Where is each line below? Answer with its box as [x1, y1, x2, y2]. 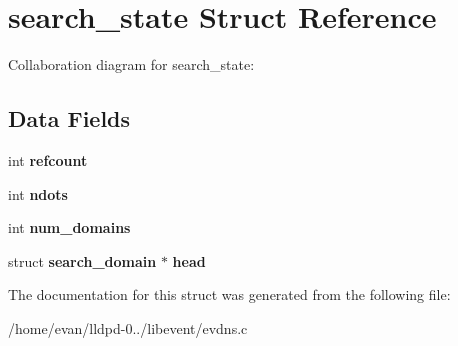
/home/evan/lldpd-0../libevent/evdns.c [8, 317, 248, 338]
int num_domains [8, 217, 131, 238]
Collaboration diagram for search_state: [8, 54, 255, 75]
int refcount [8, 149, 88, 170]
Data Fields [8, 103, 131, 134]
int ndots [8, 183, 68, 204]
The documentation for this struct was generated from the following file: [8, 284, 451, 305]
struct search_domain [8, 250, 157, 271]
